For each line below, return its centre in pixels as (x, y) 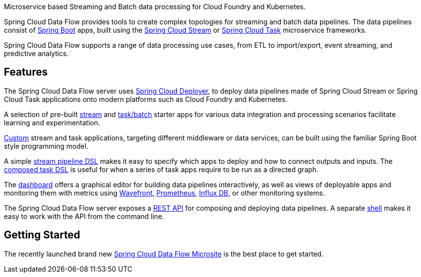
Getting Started (42, 235)
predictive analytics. (36, 53)
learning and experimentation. (52, 122)
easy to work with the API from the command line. (84, 216)
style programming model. (46, 146)
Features (26, 72)
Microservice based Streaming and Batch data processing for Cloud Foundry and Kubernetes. (155, 7)
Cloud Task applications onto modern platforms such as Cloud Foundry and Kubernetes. (146, 99)
